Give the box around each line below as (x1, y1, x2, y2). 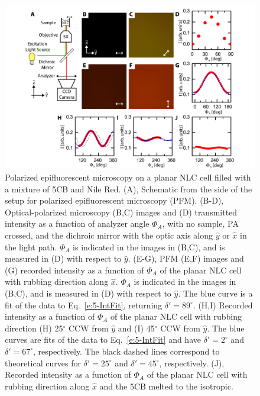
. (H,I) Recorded (193, 298, 253, 311)
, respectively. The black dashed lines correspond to (33, 345, 220, 357)
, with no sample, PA (162, 217, 239, 230)
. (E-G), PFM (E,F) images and (128, 252, 244, 265)
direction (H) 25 (5, 321, 63, 334)
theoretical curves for (5, 356, 81, 369)
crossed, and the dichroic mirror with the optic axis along (5, 228, 213, 241)
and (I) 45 (118, 321, 155, 334)
